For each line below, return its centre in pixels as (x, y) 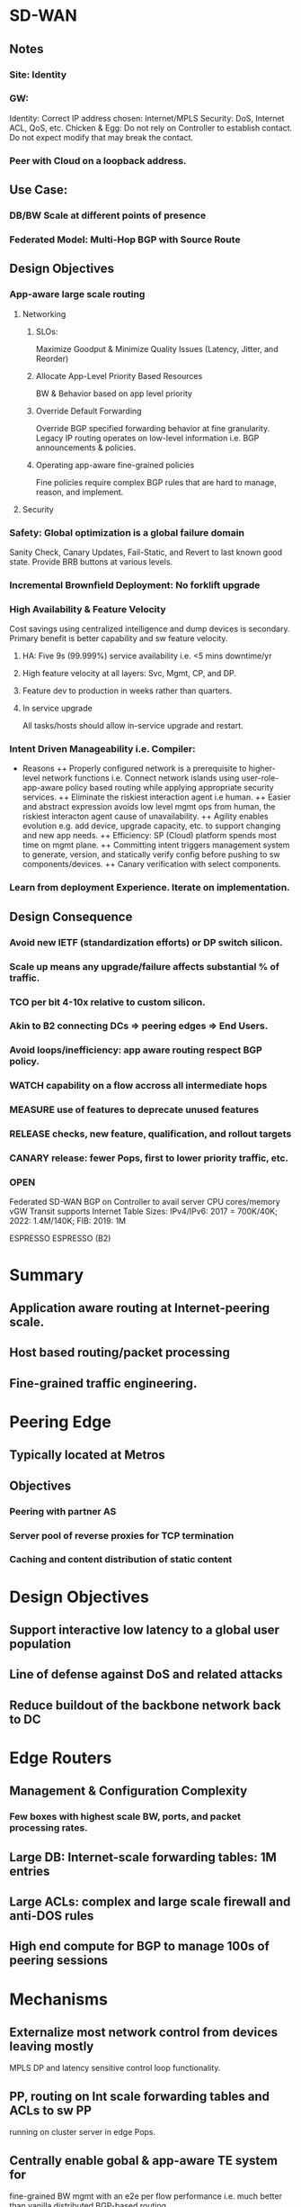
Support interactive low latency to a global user (145, 1630)
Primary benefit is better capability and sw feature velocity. (119, 638)
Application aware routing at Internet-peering (140, 1308)
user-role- (260, 778)
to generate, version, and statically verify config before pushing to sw (151, 855)
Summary (46, 1275)
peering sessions (59, 1961)
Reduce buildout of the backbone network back (145, 1705)
